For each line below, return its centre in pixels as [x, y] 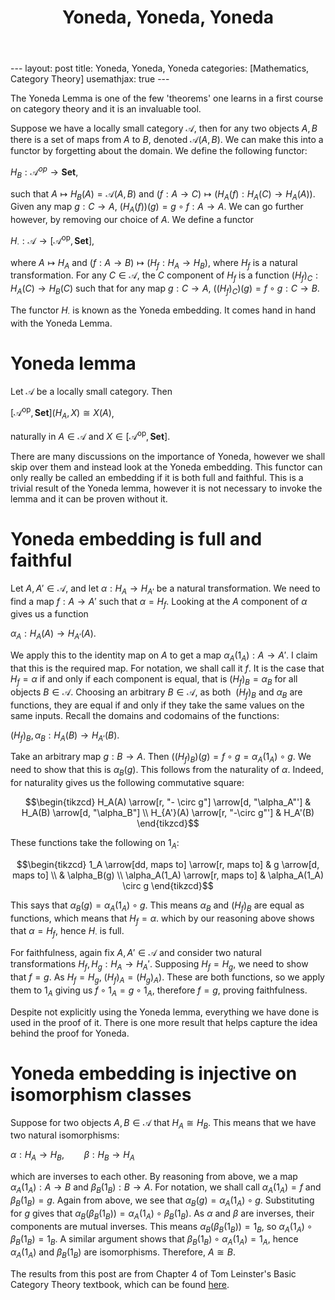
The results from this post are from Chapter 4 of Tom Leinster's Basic [153, 1273]
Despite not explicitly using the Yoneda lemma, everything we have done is [165, 1012]
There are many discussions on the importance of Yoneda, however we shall [168, 456]
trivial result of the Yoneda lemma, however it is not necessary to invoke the [166, 488]
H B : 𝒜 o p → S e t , [44, 172]
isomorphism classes [101, 1094]
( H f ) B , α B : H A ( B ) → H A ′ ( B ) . [65, 736]
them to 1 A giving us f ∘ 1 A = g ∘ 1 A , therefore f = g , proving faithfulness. [159, 991]
